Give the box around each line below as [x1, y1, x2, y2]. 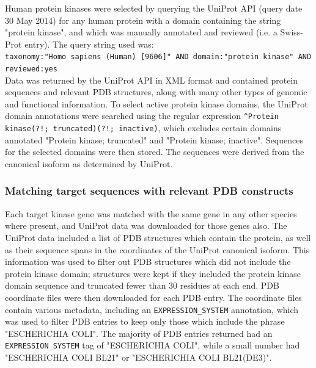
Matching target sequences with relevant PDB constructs [5, 183, 293, 198]
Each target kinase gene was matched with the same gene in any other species [5, 207, 297, 220]
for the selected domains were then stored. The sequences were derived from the [5, 145, 304, 158]
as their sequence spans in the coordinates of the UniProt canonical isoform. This [5, 243, 310, 256]
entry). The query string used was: [24, 37, 154, 50]
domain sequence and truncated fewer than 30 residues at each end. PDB [5, 279, 279, 292]
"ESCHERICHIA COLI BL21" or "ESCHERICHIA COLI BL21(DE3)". [5, 351, 272, 364]
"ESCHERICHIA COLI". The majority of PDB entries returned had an [5, 327, 273, 339]
